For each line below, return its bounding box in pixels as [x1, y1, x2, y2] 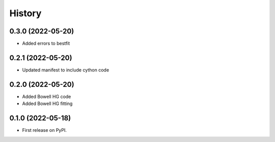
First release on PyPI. [22, 127, 67, 133]
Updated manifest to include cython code [22, 66, 109, 73]
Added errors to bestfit [22, 41, 70, 47]
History [9, 8, 42, 19]
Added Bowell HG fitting [22, 100, 73, 106]
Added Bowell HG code [22, 93, 71, 99]
